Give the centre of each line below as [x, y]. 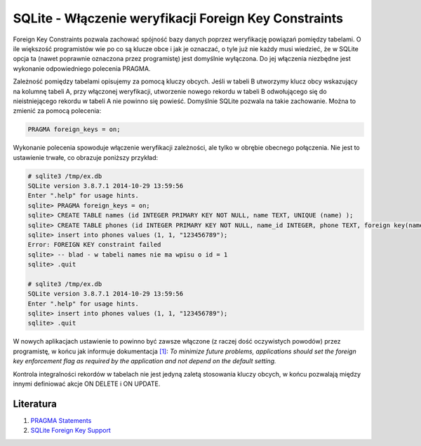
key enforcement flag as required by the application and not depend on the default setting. [145, 361]
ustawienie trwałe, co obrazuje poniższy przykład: [86, 157]
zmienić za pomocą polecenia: [57, 111]
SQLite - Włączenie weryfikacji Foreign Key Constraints [178, 18]
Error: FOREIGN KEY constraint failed [94, 245]
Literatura [35, 404]
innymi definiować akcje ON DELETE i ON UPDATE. [87, 384]
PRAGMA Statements [61, 420]
